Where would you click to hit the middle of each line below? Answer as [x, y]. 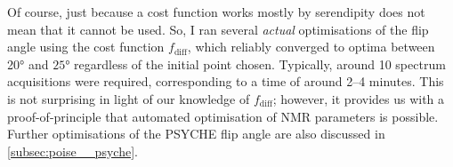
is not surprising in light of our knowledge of [129, 98]
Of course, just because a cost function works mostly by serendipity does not [216, 12]
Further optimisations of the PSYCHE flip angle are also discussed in [196, 134]
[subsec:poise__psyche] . [73, 151]
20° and [28, 64]
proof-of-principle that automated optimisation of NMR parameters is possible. [223, 116]
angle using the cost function [86, 47]
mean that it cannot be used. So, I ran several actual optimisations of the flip [218, 29]
